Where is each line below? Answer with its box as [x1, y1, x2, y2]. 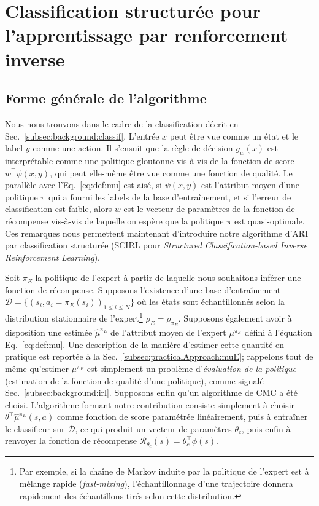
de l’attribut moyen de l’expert [110, 326, 226, 339]
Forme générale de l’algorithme [5, 89, 207, 108]
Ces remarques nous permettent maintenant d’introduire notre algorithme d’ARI [5, 226, 309, 239]
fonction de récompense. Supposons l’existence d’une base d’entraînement [5, 283, 281, 296]
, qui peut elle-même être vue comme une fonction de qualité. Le [50, 166, 293, 179]
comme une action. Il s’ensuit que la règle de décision [33, 141, 233, 154]
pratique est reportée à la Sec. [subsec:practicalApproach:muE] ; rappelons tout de [5, 350, 313, 363]
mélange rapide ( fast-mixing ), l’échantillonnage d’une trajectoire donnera [19, 476, 293, 489]
